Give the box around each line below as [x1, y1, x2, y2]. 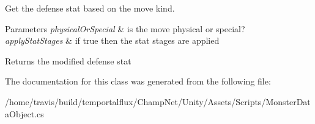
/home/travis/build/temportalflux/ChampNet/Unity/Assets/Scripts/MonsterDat [5, 95, 311, 108]
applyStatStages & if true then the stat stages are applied [5, 34, 220, 47]
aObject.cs [5, 107, 44, 120]
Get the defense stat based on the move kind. [5, 2, 175, 14]
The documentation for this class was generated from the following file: [5, 75, 271, 88]
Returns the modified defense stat [5, 54, 132, 67]
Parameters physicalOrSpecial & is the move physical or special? [5, 22, 245, 35]
